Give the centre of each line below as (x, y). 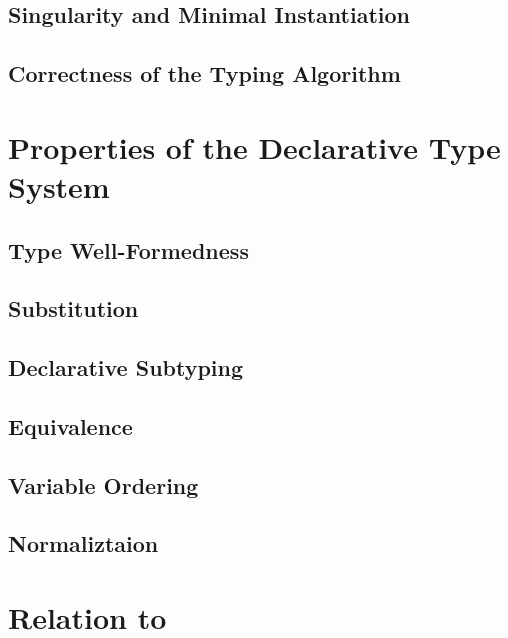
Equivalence (70, 425)
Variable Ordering (103, 484)
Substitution (73, 308)
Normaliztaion (83, 543)
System (59, 185)
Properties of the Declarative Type (254, 146)
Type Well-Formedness (128, 249)
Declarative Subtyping (126, 367)
